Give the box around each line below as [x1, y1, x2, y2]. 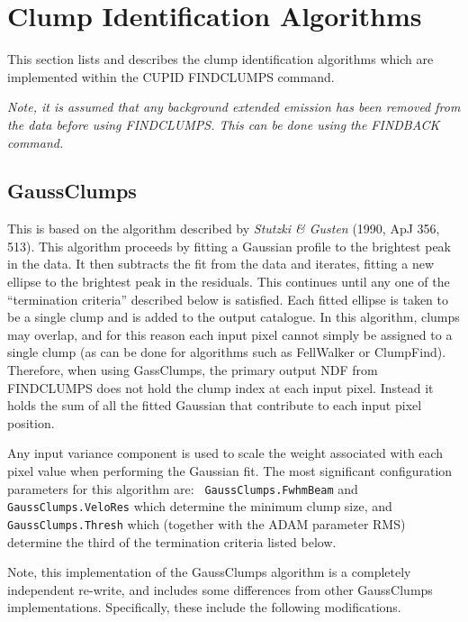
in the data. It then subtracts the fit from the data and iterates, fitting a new [7, 254, 435, 273]
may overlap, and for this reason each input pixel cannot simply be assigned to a [7, 325, 453, 343]
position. [7, 413, 55, 432]
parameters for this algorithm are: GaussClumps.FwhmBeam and [7, 479, 358, 498]
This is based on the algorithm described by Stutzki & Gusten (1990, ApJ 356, [7, 219, 440, 238]
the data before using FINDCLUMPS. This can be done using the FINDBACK [7, 114, 440, 133]
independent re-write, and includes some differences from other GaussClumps [7, 580, 433, 599]
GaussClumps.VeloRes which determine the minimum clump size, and [7, 497, 392, 516]
